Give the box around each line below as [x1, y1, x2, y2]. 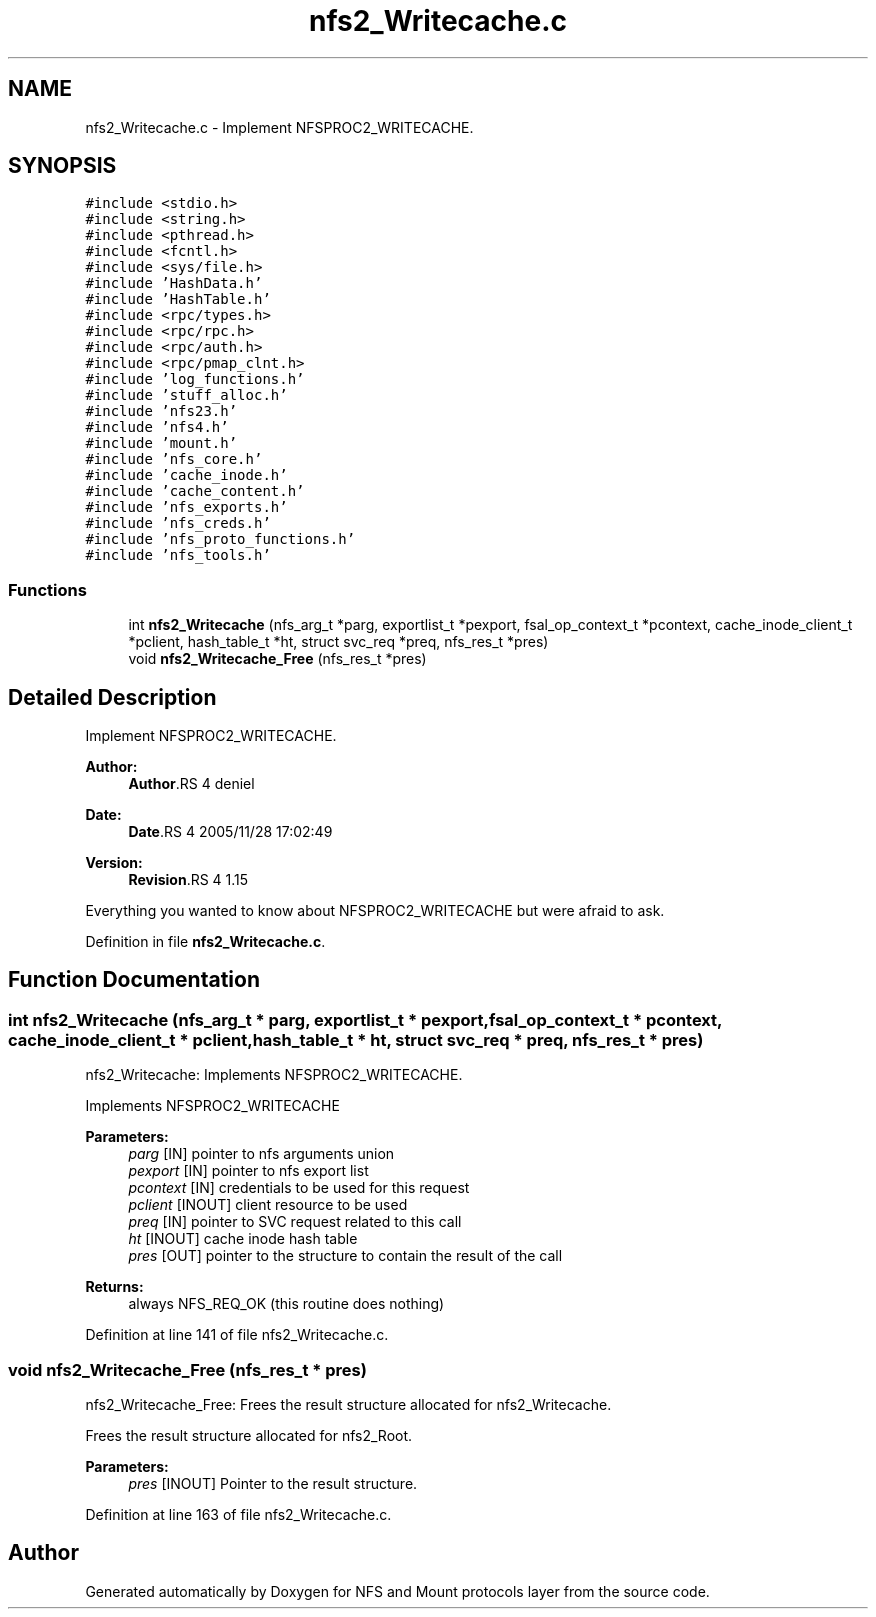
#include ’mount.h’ [85, 435, 238, 452]
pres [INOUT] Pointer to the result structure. [128, 1475, 418, 1492]
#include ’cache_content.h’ [85, 483, 305, 500]
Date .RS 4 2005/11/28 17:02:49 [128, 823, 333, 841]
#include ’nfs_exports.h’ [85, 499, 288, 516]
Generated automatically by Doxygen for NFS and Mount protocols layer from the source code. [85, 1582, 710, 1600]
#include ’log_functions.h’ [85, 371, 305, 388]
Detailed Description [8, 684, 217, 710]
